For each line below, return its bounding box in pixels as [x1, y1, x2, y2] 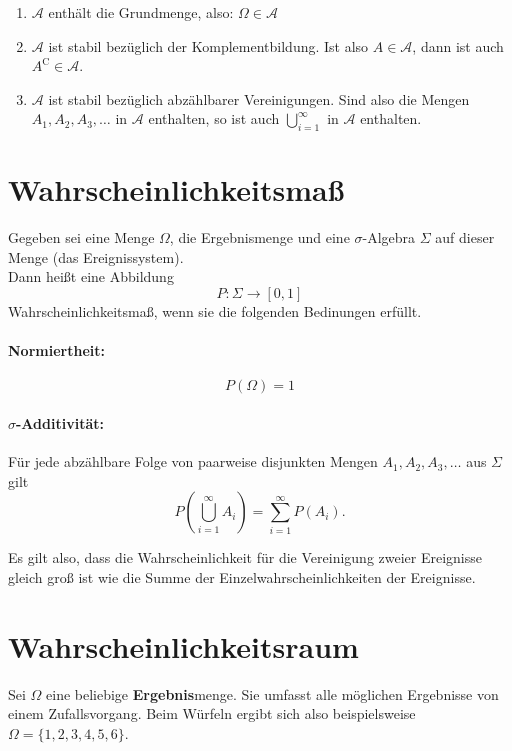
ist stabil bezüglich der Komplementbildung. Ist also [48, 35, 369, 56]
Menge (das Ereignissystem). [8, 246, 184, 267]
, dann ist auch [412, 35, 504, 56]
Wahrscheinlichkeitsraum [8, 625, 359, 666]
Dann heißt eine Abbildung [8, 266, 174, 287]
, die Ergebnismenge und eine [169, 227, 350, 248]
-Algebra [362, 227, 416, 248]
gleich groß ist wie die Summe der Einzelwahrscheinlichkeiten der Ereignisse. [8, 567, 476, 588]
